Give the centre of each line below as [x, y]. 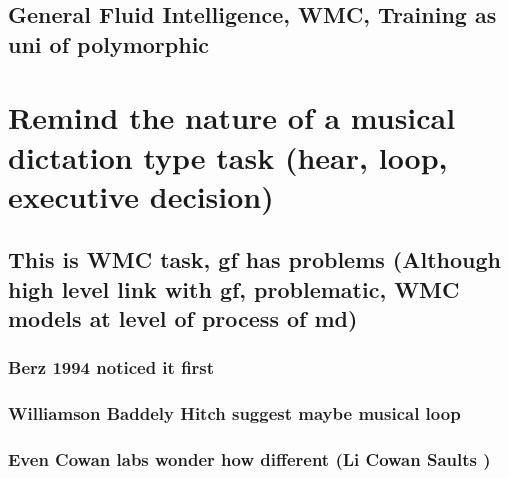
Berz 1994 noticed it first [111, 367]
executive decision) [141, 195]
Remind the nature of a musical [232, 117]
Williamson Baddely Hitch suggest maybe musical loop [234, 413]
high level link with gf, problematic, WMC [234, 288]
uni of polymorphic [109, 43]
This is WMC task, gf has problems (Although [254, 259]
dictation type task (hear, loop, [228, 156]
